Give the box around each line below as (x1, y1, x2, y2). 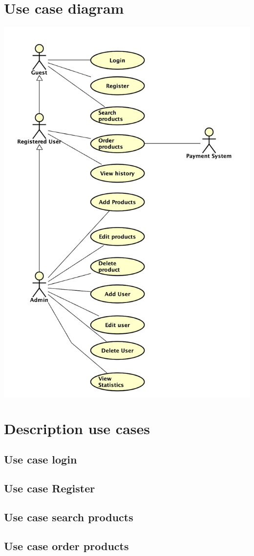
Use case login (4, 452, 77, 467)
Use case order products (4, 538, 129, 553)
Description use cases (4, 418, 150, 438)
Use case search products (4, 509, 133, 524)
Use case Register (4, 481, 95, 495)
